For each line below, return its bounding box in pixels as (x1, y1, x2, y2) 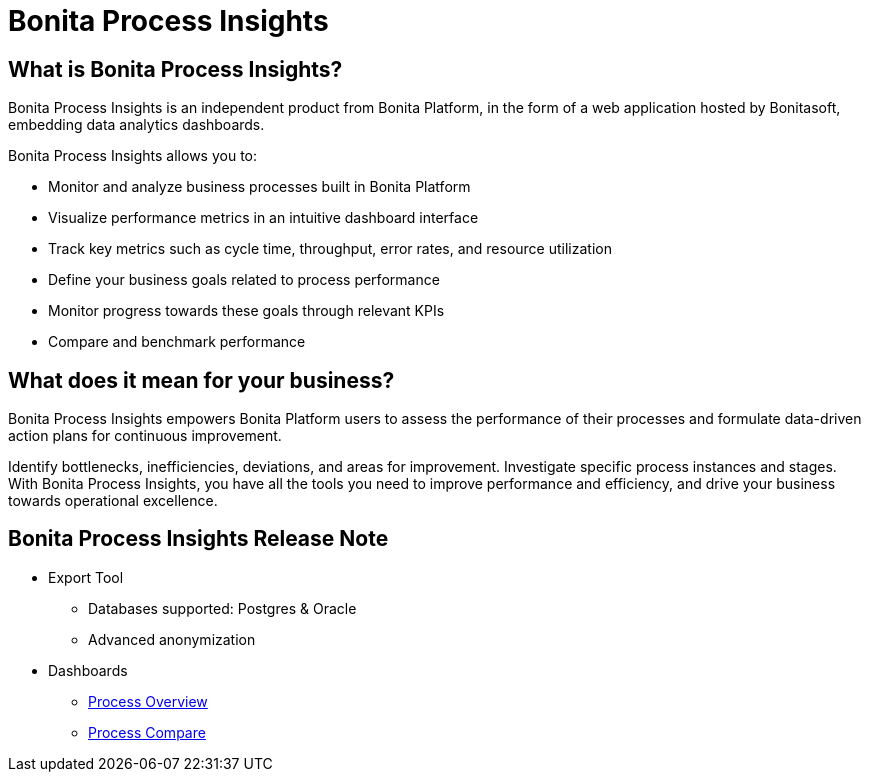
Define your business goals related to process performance (48, 271, 440, 289)
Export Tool (48, 568, 124, 586)
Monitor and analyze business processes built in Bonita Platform (48, 178, 471, 196)
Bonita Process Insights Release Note (8, 526, 389, 552)
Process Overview (88, 692, 208, 710)
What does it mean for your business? (8, 367, 395, 393)
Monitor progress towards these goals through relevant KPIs (48, 302, 445, 320)
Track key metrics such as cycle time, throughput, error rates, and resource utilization (48, 240, 612, 258)
